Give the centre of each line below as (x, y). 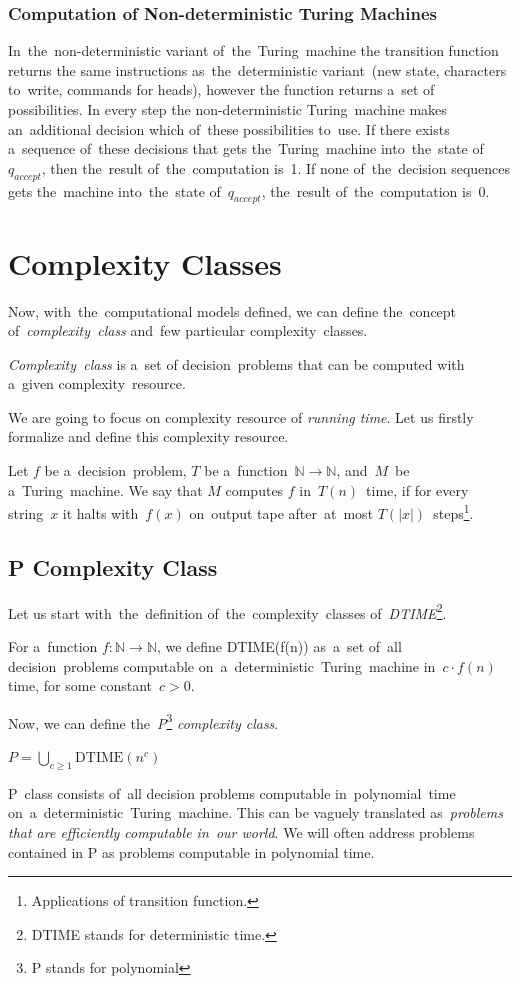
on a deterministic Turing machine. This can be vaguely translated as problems (255, 812)
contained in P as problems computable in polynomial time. (191, 851)
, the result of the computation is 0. (375, 190)
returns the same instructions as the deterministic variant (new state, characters (257, 69)
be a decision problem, (115, 470)
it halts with (100, 512)
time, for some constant (80, 685)
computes (254, 489)
